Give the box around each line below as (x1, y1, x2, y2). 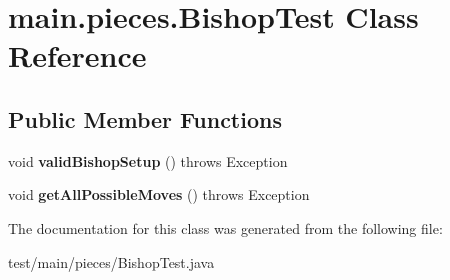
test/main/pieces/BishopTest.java (8, 251, 215, 272)
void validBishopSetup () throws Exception (8, 150, 288, 171)
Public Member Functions (8, 103, 282, 134)
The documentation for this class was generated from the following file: (8, 217, 443, 238)
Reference (8, 35, 147, 76)
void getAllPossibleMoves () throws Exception (8, 184, 310, 205)
